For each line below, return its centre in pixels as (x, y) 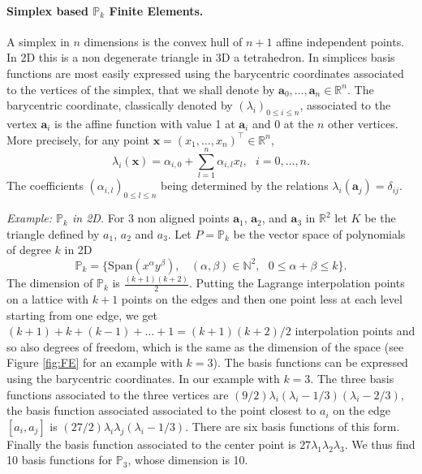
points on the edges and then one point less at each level (262, 299)
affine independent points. (340, 41)
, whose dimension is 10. (188, 460)
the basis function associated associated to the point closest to (161, 410)
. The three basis (352, 378)
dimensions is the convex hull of (163, 41)
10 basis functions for (60, 460)
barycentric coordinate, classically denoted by (120, 105)
